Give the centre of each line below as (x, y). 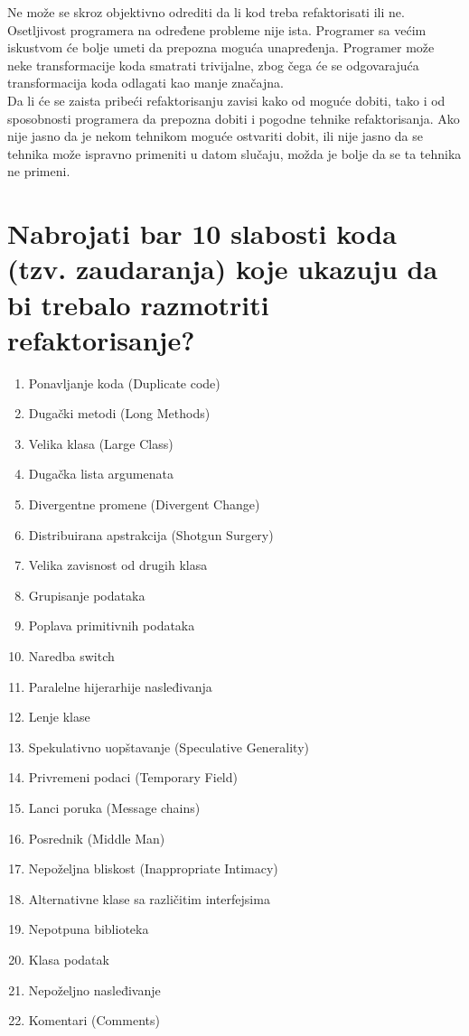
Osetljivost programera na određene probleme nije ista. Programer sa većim (217, 29)
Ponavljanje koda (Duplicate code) (124, 383)
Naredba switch (71, 655)
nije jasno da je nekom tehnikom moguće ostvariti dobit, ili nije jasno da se (216, 136)
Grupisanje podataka (87, 595)
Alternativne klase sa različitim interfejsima (149, 898)
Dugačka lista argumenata (101, 474)
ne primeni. (39, 171)
